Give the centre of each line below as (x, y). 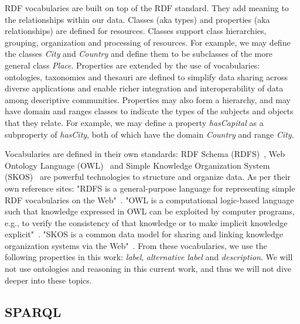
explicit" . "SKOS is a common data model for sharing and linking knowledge (144, 234)
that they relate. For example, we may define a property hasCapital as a (134, 122)
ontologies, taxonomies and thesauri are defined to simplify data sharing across (146, 76)
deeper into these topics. (48, 280)
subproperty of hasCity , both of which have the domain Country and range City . (149, 134)
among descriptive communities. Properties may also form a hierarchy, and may (148, 99)
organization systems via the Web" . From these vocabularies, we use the (136, 245)
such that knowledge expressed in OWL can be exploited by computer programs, (150, 211)
